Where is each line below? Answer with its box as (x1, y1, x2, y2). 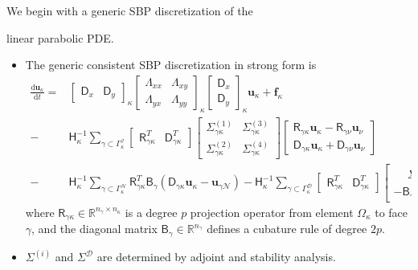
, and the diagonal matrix (31, 220, 158, 237)
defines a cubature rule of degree (207, 220, 367, 237)
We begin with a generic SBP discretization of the (6, 2, 253, 18)
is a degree (125, 203, 178, 220)
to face (375, 203, 408, 220)
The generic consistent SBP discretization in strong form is (25, 56, 317, 73)
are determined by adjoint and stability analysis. (96, 248, 336, 265)
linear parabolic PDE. (6, 29, 114, 46)
